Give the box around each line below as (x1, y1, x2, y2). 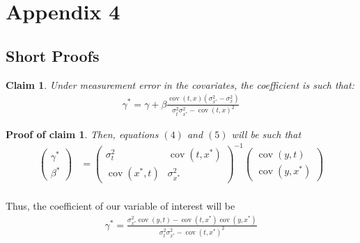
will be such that (231, 126, 302, 141)
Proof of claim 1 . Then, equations (6, 126, 159, 141)
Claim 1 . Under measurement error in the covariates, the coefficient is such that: (6, 77, 354, 92)
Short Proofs (6, 44, 100, 66)
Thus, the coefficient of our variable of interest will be (6, 199, 235, 213)
